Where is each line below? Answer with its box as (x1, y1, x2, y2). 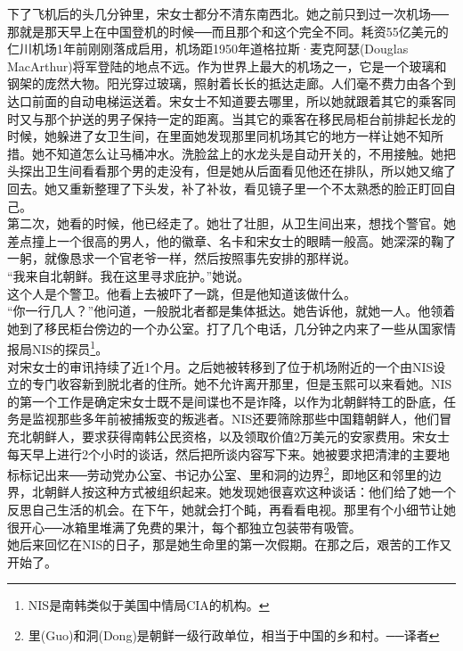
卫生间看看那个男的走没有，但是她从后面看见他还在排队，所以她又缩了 (44, 161, 456, 180)
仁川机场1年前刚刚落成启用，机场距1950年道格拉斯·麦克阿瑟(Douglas (7, 39, 409, 58)
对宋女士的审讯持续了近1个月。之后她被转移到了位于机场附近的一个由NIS (7, 357, 434, 375)
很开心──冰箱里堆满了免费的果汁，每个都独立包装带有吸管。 (7, 517, 361, 536)
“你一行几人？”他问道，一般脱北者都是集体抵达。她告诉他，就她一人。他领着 (7, 301, 456, 320)
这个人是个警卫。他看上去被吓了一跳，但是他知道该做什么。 (7, 284, 356, 302)
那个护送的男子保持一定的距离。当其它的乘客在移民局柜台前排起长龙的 (44, 109, 456, 128)
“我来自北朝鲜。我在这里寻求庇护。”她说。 (7, 266, 250, 284)
